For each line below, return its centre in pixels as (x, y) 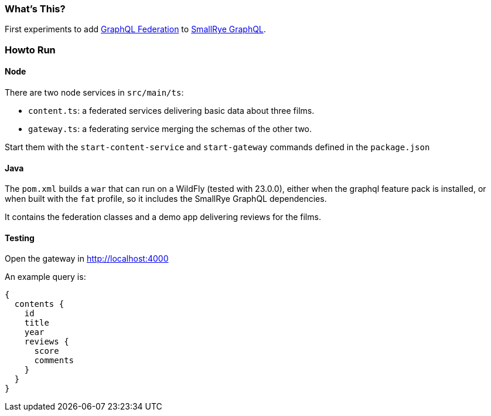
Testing (20, 238)
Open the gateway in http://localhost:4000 (87, 259)
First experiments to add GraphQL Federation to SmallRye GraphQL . (135, 29)
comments (54, 361)
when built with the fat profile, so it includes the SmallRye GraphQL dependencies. (166, 199)
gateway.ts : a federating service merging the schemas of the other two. (170, 128)
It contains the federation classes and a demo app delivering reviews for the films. (163, 217)
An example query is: (45, 277)
